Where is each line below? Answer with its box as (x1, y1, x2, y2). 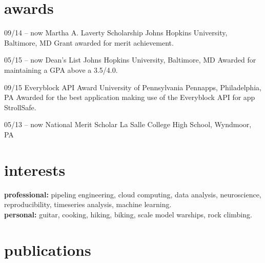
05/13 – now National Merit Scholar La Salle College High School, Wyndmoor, (4, 119, 252, 130)
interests (4, 159, 66, 180)
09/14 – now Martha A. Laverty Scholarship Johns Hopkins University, (4, 27, 228, 38)
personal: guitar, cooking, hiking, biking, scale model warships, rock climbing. (4, 209, 252, 219)
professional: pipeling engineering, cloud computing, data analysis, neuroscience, (4, 189, 261, 199)
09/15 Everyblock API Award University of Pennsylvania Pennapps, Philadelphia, (4, 82, 261, 92)
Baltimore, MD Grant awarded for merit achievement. (4, 37, 174, 48)
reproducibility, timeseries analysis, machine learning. (4, 199, 172, 210)
